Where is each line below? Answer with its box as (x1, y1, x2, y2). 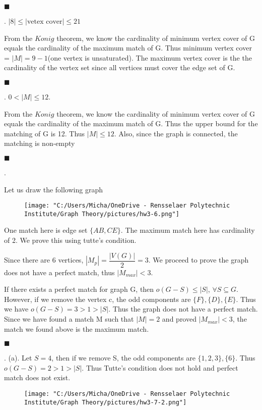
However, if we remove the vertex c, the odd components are (4, 293, 191, 304)
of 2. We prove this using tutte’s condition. (4, 235, 137, 245)
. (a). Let (4, 352, 32, 363)
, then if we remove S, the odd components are (51, 352, 195, 363)
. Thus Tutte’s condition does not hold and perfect (82, 362, 238, 373)
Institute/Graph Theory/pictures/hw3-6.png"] (24, 210, 179, 218)
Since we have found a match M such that (4, 314, 134, 324)
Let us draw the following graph (4, 184, 103, 194)
